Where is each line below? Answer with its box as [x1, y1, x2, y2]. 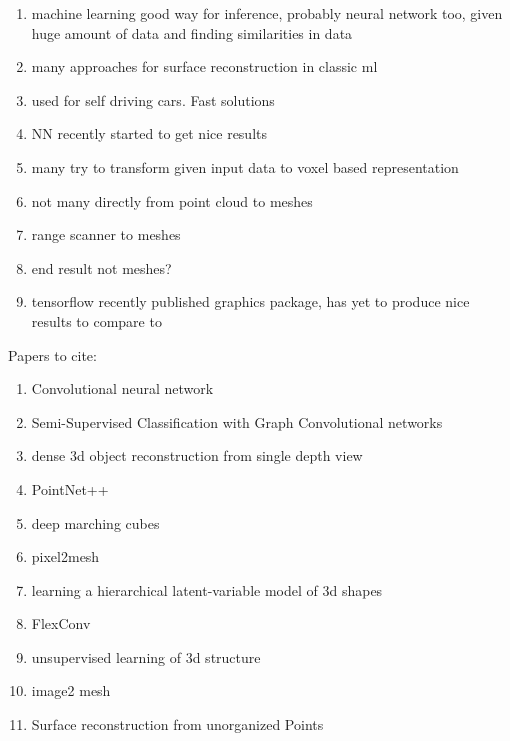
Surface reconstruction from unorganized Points [31, 714, 324, 735]
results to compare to [31, 310, 162, 331]
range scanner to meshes [31, 224, 181, 245]
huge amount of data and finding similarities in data [31, 22, 353, 43]
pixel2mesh [31, 546, 100, 567]
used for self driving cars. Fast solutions [31, 89, 275, 110]
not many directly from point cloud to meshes [31, 190, 313, 211]
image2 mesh [31, 680, 111, 701]
